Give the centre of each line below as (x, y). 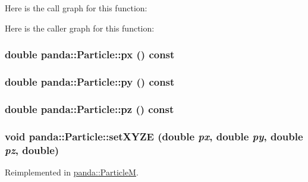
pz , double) (32, 150)
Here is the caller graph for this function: (80, 28)
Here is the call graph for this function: (76, 8)
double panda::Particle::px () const (90, 54)
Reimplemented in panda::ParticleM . (72, 172)
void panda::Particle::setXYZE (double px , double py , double (154, 136)
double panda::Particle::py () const (90, 81)
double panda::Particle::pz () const (89, 109)
